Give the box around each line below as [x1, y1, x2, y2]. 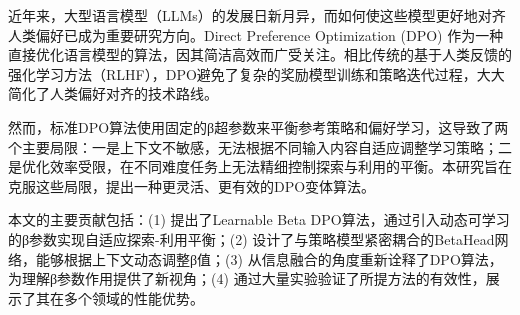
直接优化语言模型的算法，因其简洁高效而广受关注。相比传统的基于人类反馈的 [8, 44, 512, 65]
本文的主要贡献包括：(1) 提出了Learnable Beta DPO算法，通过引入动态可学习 [8, 209, 510, 230]
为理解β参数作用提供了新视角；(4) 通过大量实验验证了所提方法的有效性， [8, 268, 486, 289]
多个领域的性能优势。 [63, 287, 204, 308]
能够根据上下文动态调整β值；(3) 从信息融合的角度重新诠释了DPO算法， [35, 248, 503, 269]
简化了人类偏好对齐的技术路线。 [8, 83, 218, 104]
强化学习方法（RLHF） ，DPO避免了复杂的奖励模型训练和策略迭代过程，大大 [8, 63, 505, 84]
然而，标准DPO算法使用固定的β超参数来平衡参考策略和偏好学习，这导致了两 [8, 116, 509, 137]
